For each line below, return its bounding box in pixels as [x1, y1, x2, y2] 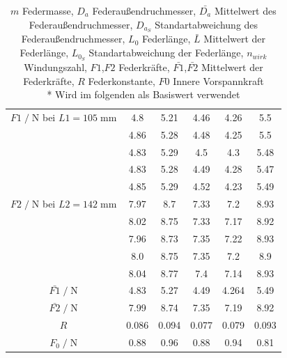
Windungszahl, [24, 59, 87, 74]
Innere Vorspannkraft [173, 73, 264, 88]
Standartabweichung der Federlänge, [88, 45, 244, 60]
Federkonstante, [88, 73, 155, 88]
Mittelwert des [214, 3, 277, 17]
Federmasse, [22, 3, 74, 17]
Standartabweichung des [155, 17, 258, 31]
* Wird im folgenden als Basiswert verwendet [47, 87, 240, 102]
